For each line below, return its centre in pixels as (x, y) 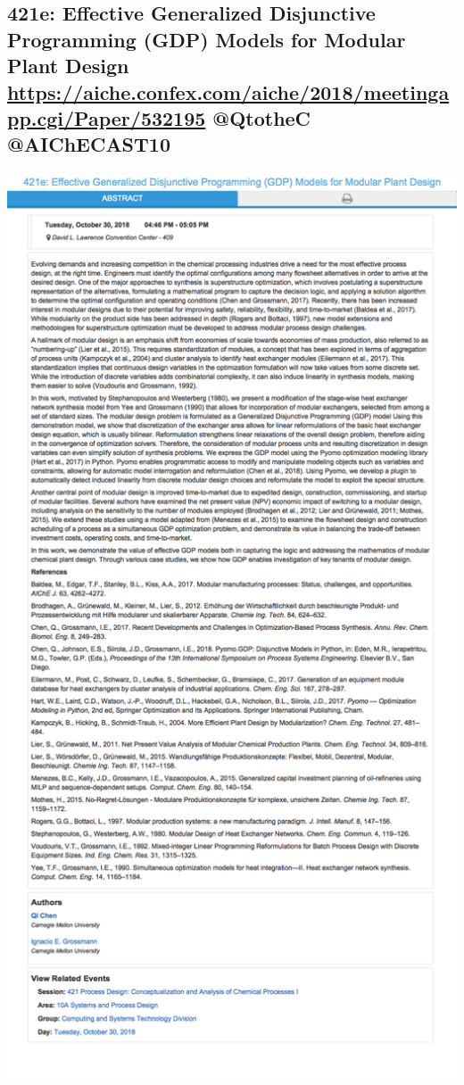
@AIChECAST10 (89, 144)
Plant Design (68, 66)
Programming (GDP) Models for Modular (207, 39)
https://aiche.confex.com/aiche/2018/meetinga (228, 91)
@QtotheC (262, 117)
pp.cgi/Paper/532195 (107, 117)
